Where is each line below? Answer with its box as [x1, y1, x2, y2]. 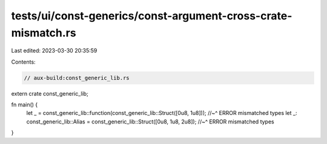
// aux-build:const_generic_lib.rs [24, 74, 130, 81]
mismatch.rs [11, 26, 76, 39]
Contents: [11, 58, 36, 65]
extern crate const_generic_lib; [11, 90, 89, 97]
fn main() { [11, 101, 38, 108]
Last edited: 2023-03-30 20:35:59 [11, 47, 97, 54]
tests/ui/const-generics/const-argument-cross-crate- [11, 9, 292, 22]
